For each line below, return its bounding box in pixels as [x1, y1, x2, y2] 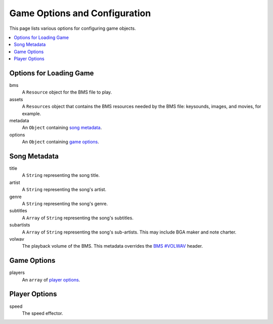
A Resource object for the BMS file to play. [22, 89, 112, 96]
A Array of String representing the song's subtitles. [22, 215, 134, 221]
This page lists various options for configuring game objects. [9, 25, 136, 31]
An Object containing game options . [22, 139, 100, 145]
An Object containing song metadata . [22, 124, 102, 131]
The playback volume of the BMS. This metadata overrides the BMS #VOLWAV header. [22, 243, 203, 249]
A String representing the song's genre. [22, 201, 108, 207]
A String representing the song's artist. [22, 187, 107, 193]
